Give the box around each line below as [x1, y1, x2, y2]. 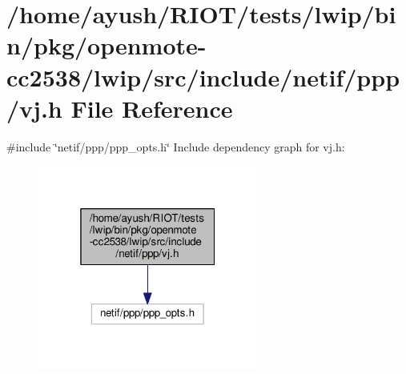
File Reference [70, 91, 233, 124]
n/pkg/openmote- [6, 29, 207, 62]
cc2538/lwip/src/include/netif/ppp [6, 60, 400, 93]
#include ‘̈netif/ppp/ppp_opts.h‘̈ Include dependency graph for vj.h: [6, 138, 345, 155]
